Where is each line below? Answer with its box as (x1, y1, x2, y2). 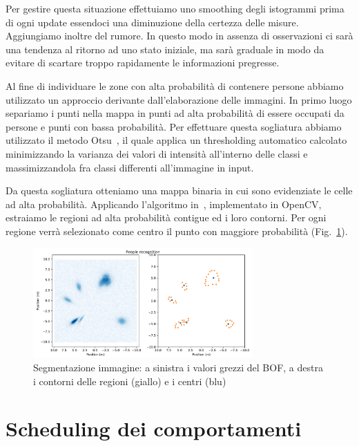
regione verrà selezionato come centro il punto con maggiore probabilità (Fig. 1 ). (6, 223, 348, 238)
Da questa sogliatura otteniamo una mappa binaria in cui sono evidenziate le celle (6, 183, 353, 198)
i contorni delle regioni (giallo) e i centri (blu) (33, 373, 226, 388)
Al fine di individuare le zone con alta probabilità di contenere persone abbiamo (6, 78, 344, 93)
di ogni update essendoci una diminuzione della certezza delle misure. (6, 15, 299, 29)
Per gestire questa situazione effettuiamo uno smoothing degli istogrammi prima (6, 1, 345, 15)
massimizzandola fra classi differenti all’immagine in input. (6, 160, 254, 174)
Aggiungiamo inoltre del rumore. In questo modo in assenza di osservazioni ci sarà (6, 28, 353, 43)
